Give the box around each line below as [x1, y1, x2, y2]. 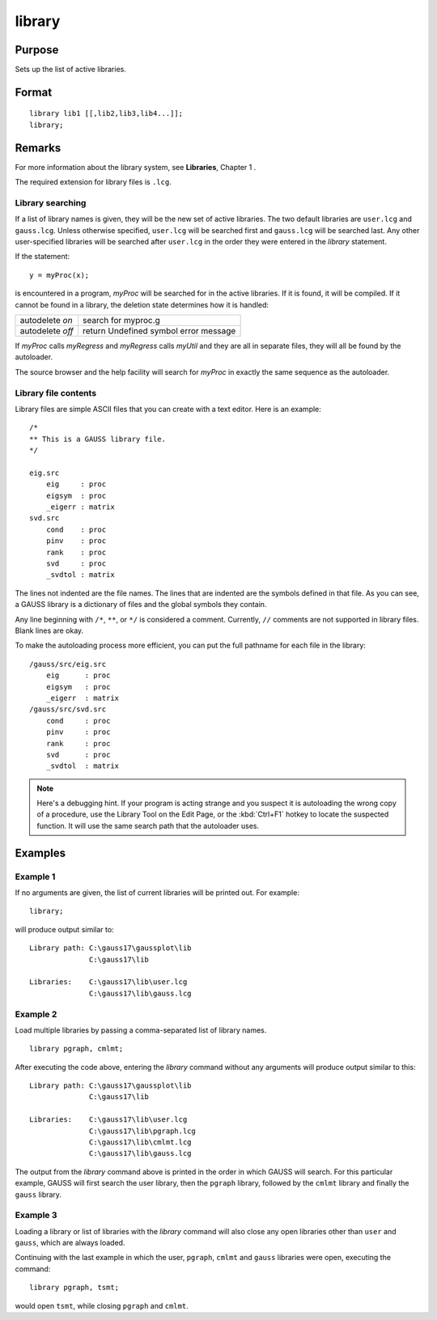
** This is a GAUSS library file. [29, 434, 166, 444]
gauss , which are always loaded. [15, 1238, 125, 1248]
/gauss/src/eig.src [29, 660, 107, 668]
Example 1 [15, 871, 56, 882]
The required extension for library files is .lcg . [15, 177, 172, 187]
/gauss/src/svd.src [29, 705, 107, 714]
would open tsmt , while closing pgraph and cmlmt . [15, 1301, 189, 1310]
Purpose [15, 43, 59, 57]
